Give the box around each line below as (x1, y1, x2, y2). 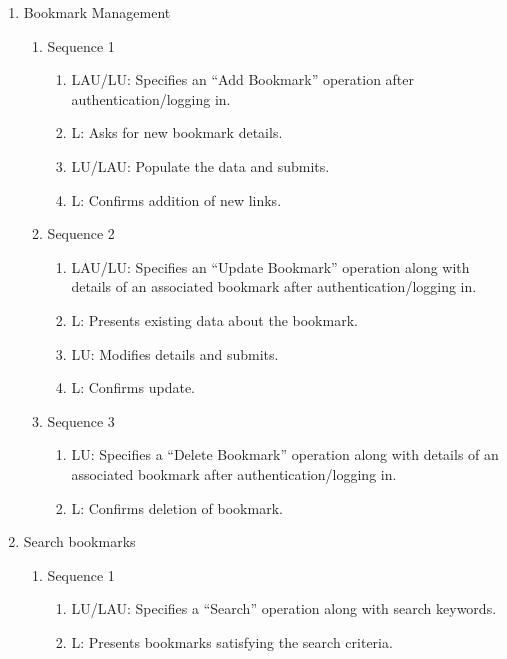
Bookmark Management (23, 2, 171, 22)
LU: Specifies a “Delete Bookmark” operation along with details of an (71, 444, 499, 465)
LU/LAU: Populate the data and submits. (71, 155, 330, 176)
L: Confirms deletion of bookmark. (71, 497, 283, 518)
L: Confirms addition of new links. (71, 189, 282, 210)
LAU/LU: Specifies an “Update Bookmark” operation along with (71, 256, 470, 277)
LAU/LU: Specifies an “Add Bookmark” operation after (71, 69, 415, 90)
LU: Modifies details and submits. (71, 343, 279, 364)
